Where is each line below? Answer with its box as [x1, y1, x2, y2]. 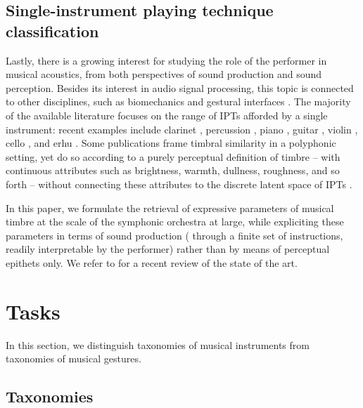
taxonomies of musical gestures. [6, 351, 141, 366]
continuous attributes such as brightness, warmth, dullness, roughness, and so [6, 163, 340, 178]
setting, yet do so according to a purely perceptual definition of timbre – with [6, 149, 340, 164]
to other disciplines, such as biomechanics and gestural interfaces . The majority [6, 94, 351, 109]
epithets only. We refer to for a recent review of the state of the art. [6, 255, 298, 270]
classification [6, 20, 99, 41]
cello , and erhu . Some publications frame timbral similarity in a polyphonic [6, 136, 336, 150]
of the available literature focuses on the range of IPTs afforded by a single [6, 107, 328, 122]
